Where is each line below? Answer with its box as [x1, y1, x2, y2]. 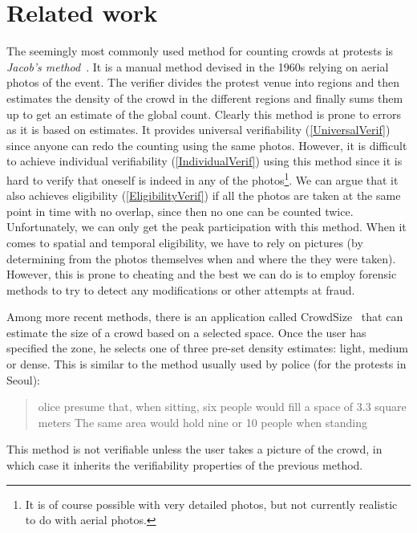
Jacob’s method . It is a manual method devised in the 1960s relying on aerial [6, 58, 389, 75]
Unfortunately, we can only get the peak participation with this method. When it [6, 218, 407, 235]
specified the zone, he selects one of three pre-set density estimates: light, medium [6, 340, 409, 356]
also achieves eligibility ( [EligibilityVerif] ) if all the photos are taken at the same [6, 187, 401, 204]
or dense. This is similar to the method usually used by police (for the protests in [6, 356, 407, 372]
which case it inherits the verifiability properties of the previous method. [6, 457, 363, 474]
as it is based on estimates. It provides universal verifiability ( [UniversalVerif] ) [6, 121, 391, 138]
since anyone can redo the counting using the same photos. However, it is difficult [6, 136, 407, 153]
